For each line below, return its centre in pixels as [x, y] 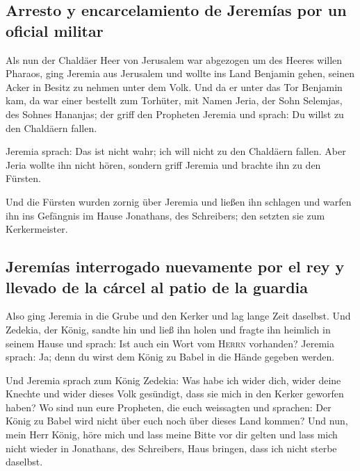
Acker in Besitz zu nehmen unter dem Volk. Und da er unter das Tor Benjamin [174, 86]
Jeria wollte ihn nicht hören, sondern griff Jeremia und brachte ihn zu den [163, 164]
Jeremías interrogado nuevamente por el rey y [175, 266]
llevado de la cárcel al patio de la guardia [157, 287]
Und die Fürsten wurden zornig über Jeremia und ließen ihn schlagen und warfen [179, 201]
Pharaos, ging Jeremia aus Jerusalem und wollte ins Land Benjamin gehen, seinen [180, 73]
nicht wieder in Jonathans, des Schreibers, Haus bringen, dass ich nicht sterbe [171, 448]
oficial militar [55, 30]
